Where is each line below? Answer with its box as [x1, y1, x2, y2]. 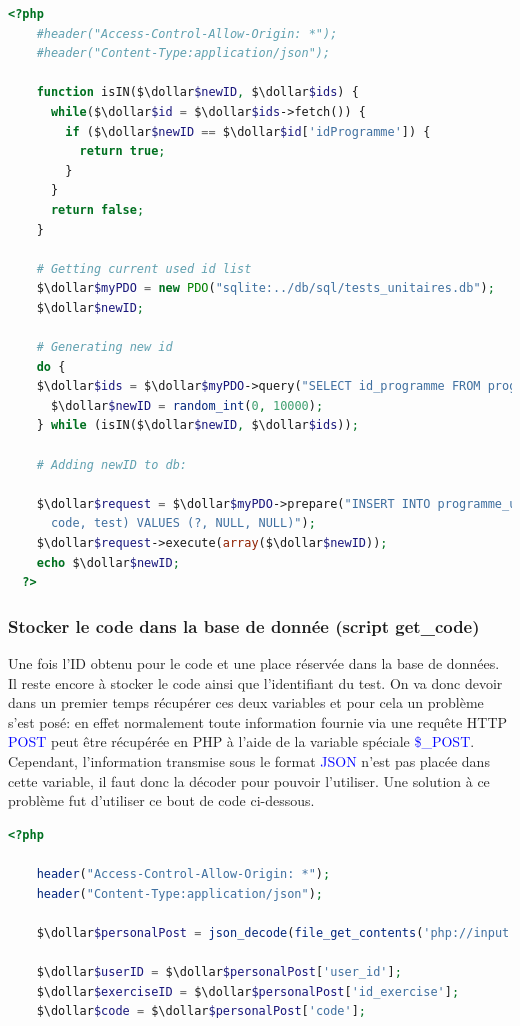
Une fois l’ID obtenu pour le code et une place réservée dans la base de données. [8, 653, 500, 674]
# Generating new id [36, 340, 173, 355]
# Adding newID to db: [36, 457, 187, 472]
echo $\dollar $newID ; [36, 555, 180, 570]
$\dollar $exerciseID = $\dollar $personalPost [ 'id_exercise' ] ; [36, 984, 460, 999]
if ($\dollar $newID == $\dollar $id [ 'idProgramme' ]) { [65, 124, 431, 139]
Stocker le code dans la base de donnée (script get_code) [8, 613, 480, 638]
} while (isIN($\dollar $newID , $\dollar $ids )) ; [36, 418, 359, 433]
